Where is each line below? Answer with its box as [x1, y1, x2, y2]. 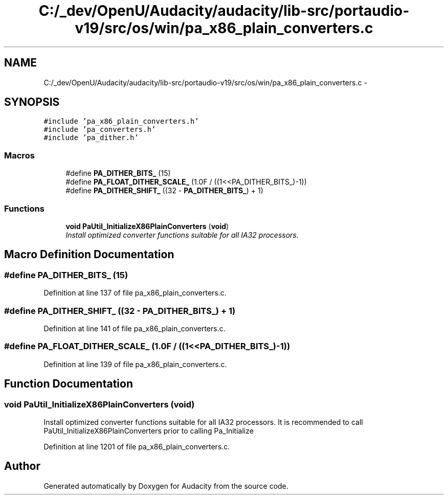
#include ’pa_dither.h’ [43, 133, 139, 142]
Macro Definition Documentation [4, 248, 174, 261]
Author [4, 460, 40, 473]
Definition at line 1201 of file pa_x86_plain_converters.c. [43, 442, 230, 451]
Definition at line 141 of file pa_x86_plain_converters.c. [43, 324, 226, 333]
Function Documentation [4, 377, 133, 391]
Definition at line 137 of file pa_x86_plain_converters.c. [43, 288, 227, 298]
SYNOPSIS [4, 96, 60, 109]
